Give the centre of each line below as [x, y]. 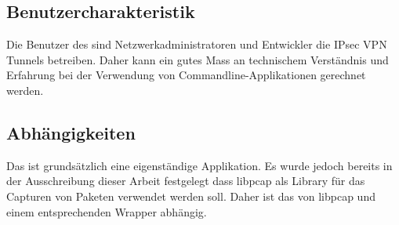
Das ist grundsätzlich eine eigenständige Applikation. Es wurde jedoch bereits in [199, 165]
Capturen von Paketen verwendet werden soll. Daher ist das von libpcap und [191, 196]
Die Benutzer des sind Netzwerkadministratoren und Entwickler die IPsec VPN [197, 44]
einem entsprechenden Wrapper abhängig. [107, 211]
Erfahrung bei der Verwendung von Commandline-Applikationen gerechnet [186, 75]
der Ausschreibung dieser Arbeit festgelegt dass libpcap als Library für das [186, 181]
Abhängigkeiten [71, 132]
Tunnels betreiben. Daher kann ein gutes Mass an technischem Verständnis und [198, 59]
